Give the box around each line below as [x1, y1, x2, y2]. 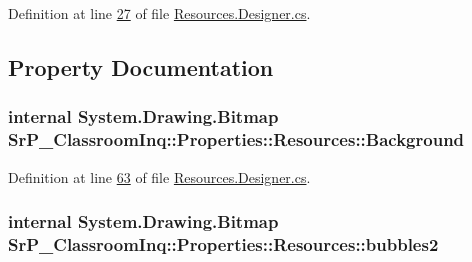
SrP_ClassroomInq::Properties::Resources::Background [8, 127, 465, 152]
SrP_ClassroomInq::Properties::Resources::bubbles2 [8, 231, 439, 256]
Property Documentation [8, 51, 274, 82]
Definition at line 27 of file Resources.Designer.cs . [8, 3, 311, 23]
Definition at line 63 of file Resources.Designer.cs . [8, 166, 311, 187]
